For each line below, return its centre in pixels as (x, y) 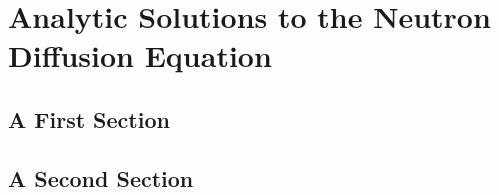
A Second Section (101, 177)
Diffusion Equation (140, 55)
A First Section (89, 118)
